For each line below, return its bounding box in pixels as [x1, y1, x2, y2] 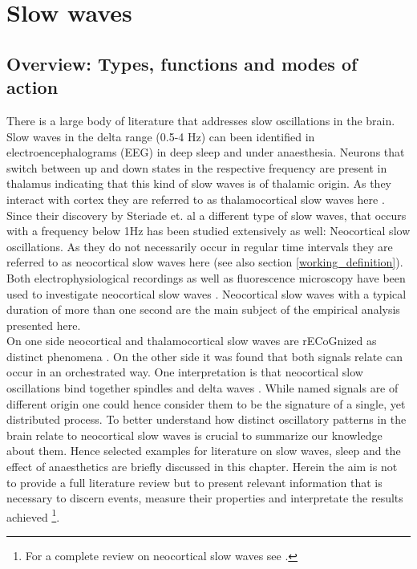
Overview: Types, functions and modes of [6, 51, 358, 75]
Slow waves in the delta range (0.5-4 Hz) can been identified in [6, 128, 315, 144]
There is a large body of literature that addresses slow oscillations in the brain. [6, 112, 395, 128]
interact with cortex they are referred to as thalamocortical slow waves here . [6, 190, 385, 207]
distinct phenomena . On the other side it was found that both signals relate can [6, 347, 403, 364]
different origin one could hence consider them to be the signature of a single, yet [6, 395, 406, 412]
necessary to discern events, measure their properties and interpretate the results [6, 490, 403, 506]
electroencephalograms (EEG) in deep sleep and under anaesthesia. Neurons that [6, 144, 405, 161]
